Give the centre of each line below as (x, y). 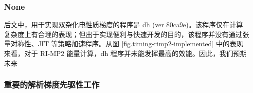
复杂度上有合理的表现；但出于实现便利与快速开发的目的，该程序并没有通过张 (126, 34)
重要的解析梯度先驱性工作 (52, 84)
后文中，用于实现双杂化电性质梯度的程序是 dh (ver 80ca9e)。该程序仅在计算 (124, 25)
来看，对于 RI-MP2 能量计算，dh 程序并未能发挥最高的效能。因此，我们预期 (125, 53)
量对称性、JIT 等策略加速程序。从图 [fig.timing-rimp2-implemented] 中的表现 (124, 44)
